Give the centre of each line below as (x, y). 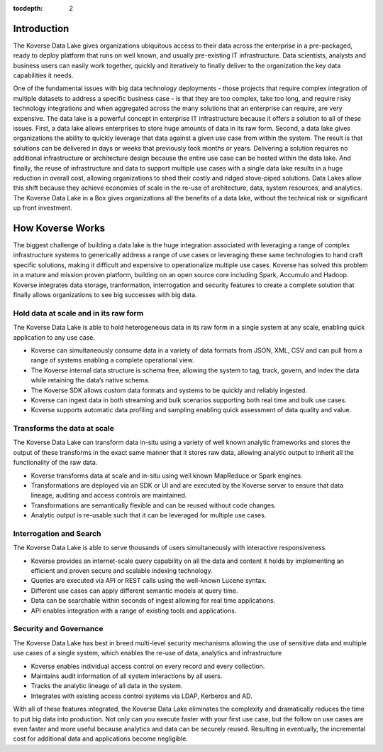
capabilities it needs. (43, 75)
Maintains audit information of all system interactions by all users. (127, 676)
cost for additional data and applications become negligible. (100, 738)
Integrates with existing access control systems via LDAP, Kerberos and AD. (141, 696)
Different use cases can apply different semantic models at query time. (134, 591)
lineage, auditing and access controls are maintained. (109, 495)
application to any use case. (54, 337)
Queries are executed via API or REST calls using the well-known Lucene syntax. (149, 581)
